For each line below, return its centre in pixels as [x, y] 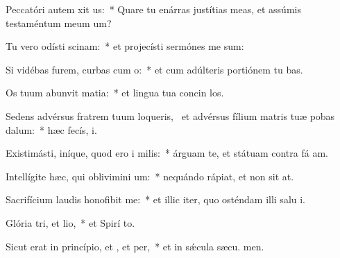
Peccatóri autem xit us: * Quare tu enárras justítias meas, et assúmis [153, 9]
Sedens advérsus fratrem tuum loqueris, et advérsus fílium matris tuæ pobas [170, 115]
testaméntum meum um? [59, 23]
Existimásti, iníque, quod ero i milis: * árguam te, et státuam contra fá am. [167, 153]
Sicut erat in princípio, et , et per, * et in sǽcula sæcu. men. [135, 246]
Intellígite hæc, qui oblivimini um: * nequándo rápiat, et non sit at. [150, 176]
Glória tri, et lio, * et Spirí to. [70, 222]
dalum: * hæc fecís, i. [51, 129]
